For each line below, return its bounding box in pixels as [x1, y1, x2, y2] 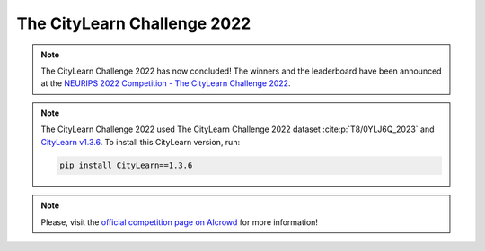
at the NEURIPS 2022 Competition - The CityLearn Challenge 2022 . [40, 78, 291, 89]
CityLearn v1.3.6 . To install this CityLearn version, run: [40, 136, 241, 147]
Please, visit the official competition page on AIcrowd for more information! [40, 216, 319, 228]
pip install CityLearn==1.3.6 [59, 160, 193, 170]
